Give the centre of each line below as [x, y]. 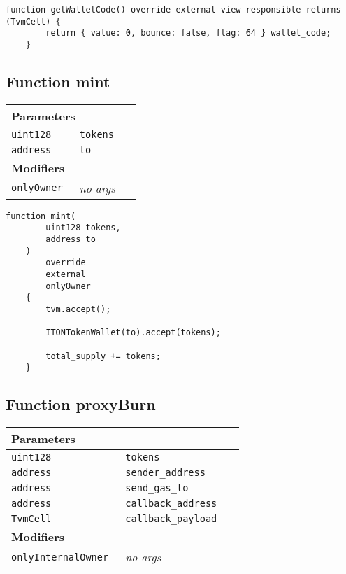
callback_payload [171, 519]
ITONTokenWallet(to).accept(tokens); [133, 333]
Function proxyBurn [81, 404]
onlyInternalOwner [60, 557]
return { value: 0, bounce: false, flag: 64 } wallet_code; [188, 33]
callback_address [171, 504]
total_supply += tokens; [103, 356]
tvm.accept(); [78, 310]
